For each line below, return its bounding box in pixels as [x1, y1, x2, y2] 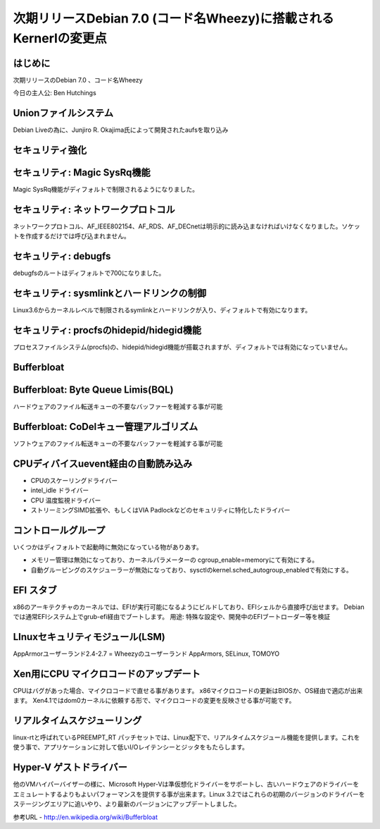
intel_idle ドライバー [30, 486, 89, 495]
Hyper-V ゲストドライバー [13, 761, 128, 773]
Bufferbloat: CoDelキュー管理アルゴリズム [13, 420, 198, 433]
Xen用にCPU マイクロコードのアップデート [13, 668, 201, 680]
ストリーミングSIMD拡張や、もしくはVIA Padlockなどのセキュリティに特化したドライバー [30, 506, 291, 514]
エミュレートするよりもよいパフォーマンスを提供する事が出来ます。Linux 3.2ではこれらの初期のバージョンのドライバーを [13, 790, 365, 798]
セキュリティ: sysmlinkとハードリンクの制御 [13, 288, 207, 300]
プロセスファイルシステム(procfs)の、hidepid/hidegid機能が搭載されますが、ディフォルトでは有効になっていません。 [13, 343, 352, 352]
